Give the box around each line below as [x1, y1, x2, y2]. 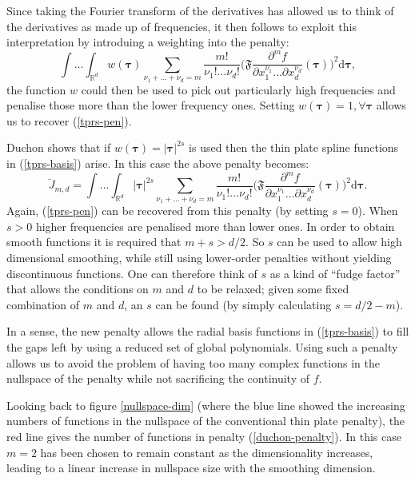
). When [357, 202, 398, 219]
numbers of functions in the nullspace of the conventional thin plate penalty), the [6, 412, 405, 429]
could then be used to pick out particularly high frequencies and [81, 81, 396, 97]
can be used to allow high [277, 233, 402, 250]
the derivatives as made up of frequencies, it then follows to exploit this [6, 18, 357, 34]
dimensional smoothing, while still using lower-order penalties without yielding [6, 249, 392, 266]
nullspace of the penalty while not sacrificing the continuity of [6, 370, 309, 387]
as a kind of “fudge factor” [269, 264, 401, 281]
